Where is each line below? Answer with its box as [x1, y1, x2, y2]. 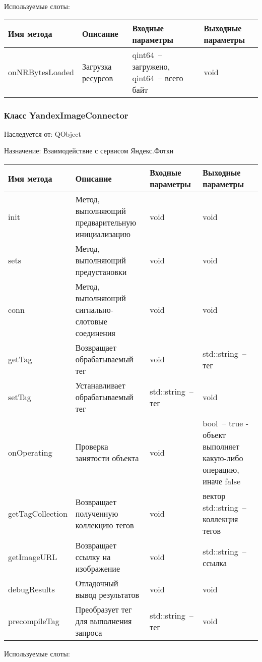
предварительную [75, 216, 137, 228]
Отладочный [75, 577, 118, 589]
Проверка [75, 440, 108, 452]
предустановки [75, 266, 127, 278]
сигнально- [75, 304, 113, 315]
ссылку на [75, 551, 111, 563]
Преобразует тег [75, 603, 132, 615]
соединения [75, 327, 115, 339]
